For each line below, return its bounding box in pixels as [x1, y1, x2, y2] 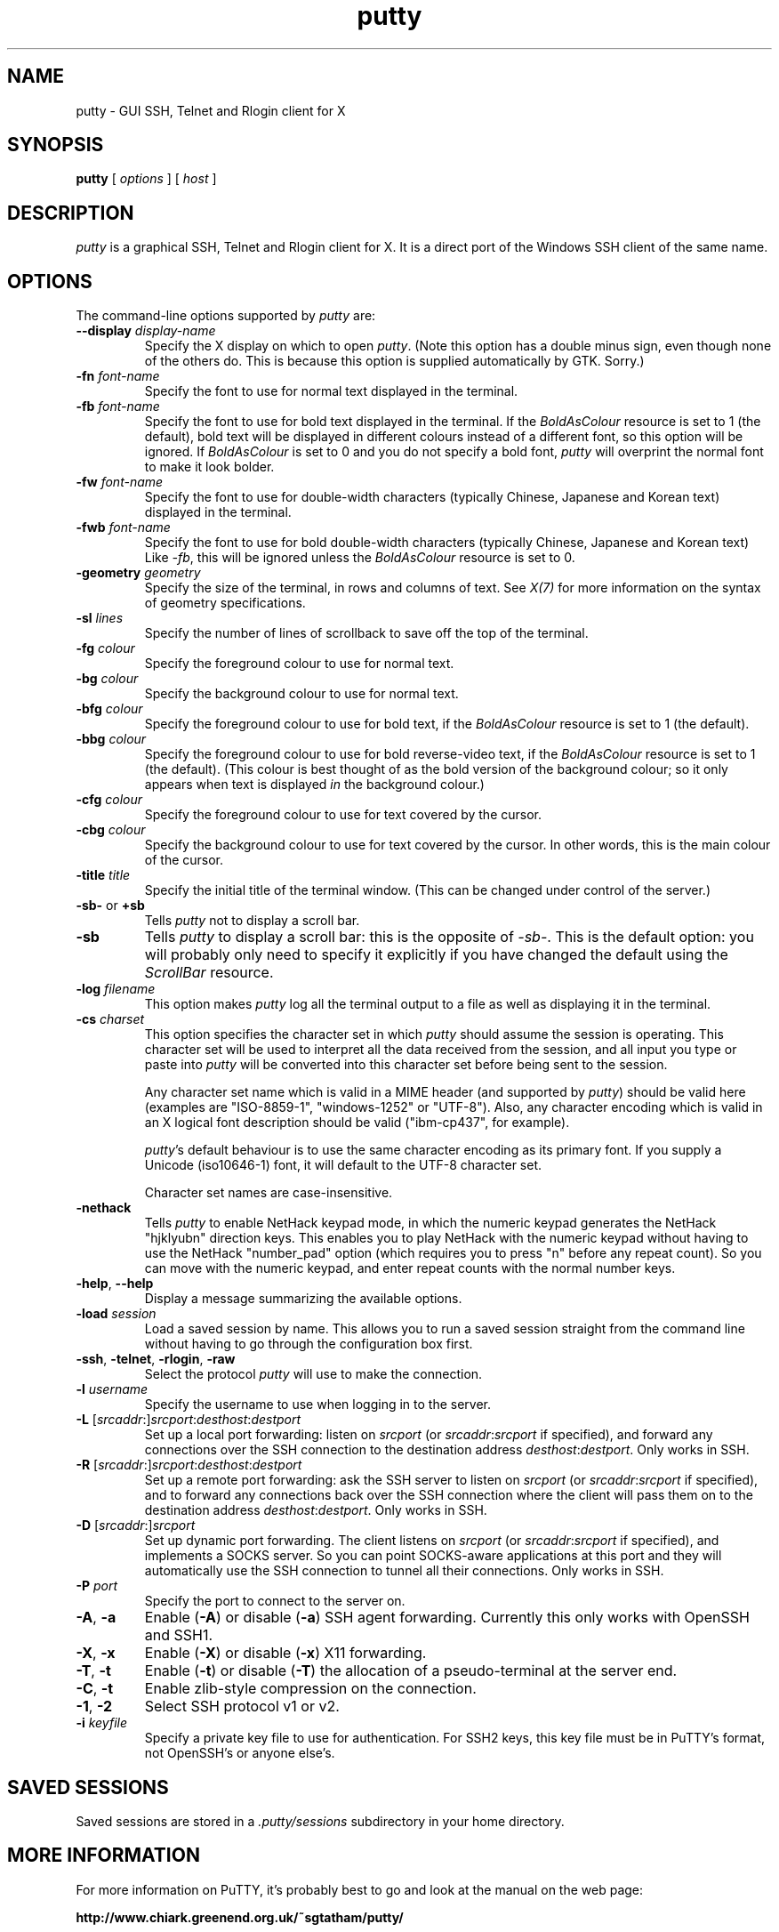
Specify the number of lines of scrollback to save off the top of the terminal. [144, 625, 589, 641]
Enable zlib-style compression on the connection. [144, 1679, 477, 1698]
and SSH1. [144, 1626, 213, 1645]
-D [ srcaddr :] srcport [76, 1517, 196, 1534]
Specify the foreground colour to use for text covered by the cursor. [144, 807, 542, 823]
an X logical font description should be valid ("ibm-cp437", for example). [144, 1115, 570, 1131]
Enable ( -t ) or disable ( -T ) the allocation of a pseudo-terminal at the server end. [144, 1662, 678, 1680]
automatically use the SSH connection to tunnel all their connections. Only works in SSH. [144, 1563, 664, 1579]
